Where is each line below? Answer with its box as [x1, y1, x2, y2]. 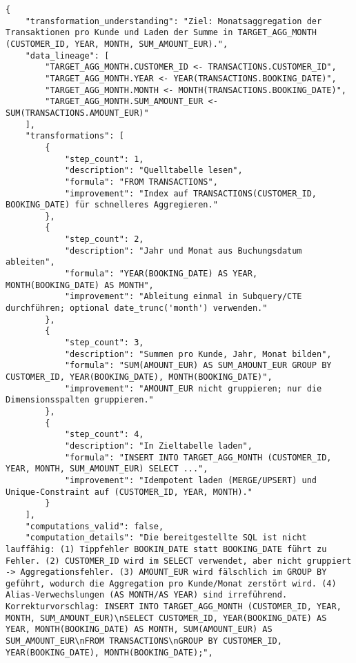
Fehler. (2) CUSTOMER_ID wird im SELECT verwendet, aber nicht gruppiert [6, 555, 352, 566]
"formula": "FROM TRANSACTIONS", [64, 176, 218, 187]
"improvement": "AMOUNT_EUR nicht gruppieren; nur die [64, 383, 322, 394]
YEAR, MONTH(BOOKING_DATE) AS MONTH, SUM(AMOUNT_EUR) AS [6, 624, 273, 635]
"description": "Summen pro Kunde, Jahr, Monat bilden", [64, 349, 332, 359]
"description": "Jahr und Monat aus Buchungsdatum [64, 245, 302, 256]
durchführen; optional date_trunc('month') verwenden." [6, 303, 268, 314]
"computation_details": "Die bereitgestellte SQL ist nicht [25, 533, 307, 543]
